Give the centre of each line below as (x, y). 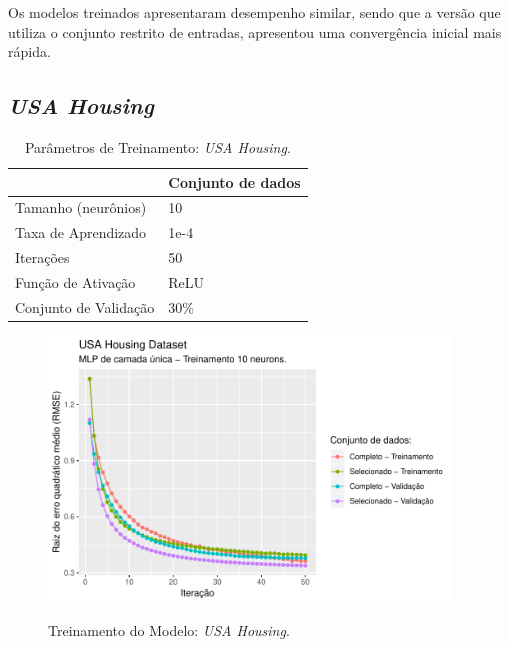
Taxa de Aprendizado (81, 232)
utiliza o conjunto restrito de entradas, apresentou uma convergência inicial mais (255, 31)
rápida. (29, 51)
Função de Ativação (75, 281)
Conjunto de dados (234, 181)
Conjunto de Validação (85, 306)
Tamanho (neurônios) (81, 207)
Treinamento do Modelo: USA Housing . (169, 630)
